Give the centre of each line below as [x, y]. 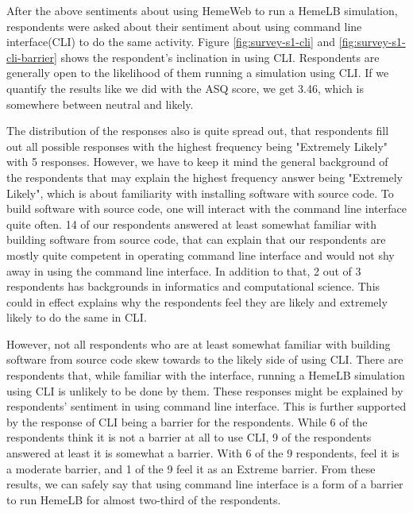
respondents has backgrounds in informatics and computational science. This [193, 286]
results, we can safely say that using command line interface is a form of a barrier [205, 484]
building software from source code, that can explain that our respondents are [196, 239]
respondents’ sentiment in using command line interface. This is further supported [206, 406]
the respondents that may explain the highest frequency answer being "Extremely [205, 177]
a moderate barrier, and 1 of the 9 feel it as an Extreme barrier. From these [191, 468]
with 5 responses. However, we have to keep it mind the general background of [197, 162]
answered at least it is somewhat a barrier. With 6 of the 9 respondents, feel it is [203, 453]
